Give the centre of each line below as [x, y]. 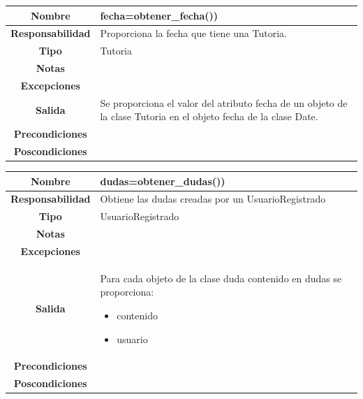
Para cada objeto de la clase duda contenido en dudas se [221, 278]
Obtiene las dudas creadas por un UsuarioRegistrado [213, 199]
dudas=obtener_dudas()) [163, 181]
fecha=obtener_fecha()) [159, 15]
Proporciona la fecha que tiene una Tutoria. [193, 33]
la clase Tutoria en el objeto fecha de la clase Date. [209, 116]
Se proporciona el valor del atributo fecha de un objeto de [224, 102]
